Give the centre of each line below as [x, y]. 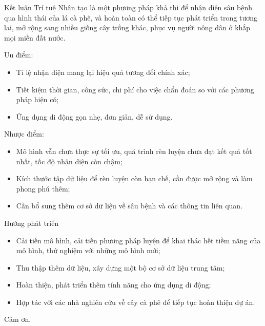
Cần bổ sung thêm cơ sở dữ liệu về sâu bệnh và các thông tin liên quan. [129, 206]
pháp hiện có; [37, 99]
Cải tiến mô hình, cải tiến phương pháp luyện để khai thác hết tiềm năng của [138, 240]
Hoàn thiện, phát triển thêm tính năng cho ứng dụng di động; [114, 285]
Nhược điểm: [24, 134]
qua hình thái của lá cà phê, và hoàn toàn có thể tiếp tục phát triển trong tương [131, 17]
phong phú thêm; [43, 188]
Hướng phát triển [32, 223]
